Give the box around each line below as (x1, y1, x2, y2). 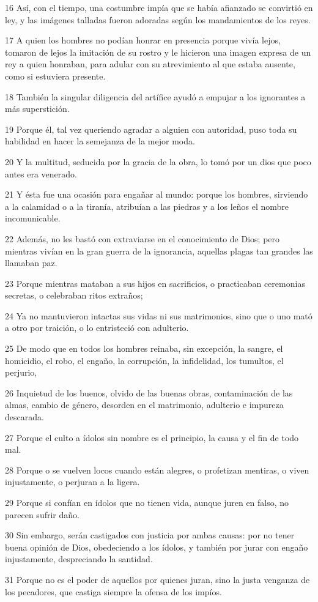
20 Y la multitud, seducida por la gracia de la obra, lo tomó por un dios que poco (5, 155, 311, 168)
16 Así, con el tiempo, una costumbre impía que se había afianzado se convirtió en (5, 1, 313, 13)
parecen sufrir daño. (5, 508, 79, 521)
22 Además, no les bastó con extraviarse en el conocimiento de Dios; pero (5, 232, 280, 245)
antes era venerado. (5, 167, 77, 180)
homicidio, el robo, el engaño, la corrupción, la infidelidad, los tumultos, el (5, 354, 284, 366)
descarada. (5, 411, 44, 423)
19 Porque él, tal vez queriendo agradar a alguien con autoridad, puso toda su (5, 122, 297, 135)
